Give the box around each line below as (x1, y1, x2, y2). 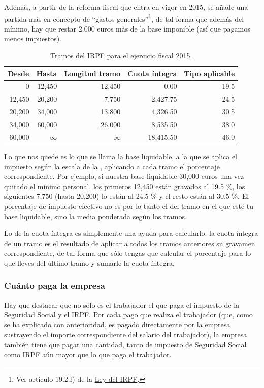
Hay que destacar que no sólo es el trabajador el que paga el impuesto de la (4, 299, 240, 310)
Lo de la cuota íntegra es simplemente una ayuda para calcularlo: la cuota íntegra (4, 228, 258, 238)
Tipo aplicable (184, 68, 235, 78)
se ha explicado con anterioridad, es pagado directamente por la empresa (4, 319, 230, 330)
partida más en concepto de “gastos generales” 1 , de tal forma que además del (4, 12, 244, 24)
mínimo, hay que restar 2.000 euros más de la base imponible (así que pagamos (4, 23, 250, 34)
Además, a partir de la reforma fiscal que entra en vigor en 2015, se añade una (4, 2, 248, 12)
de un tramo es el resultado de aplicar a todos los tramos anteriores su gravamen (4, 237, 255, 248)
